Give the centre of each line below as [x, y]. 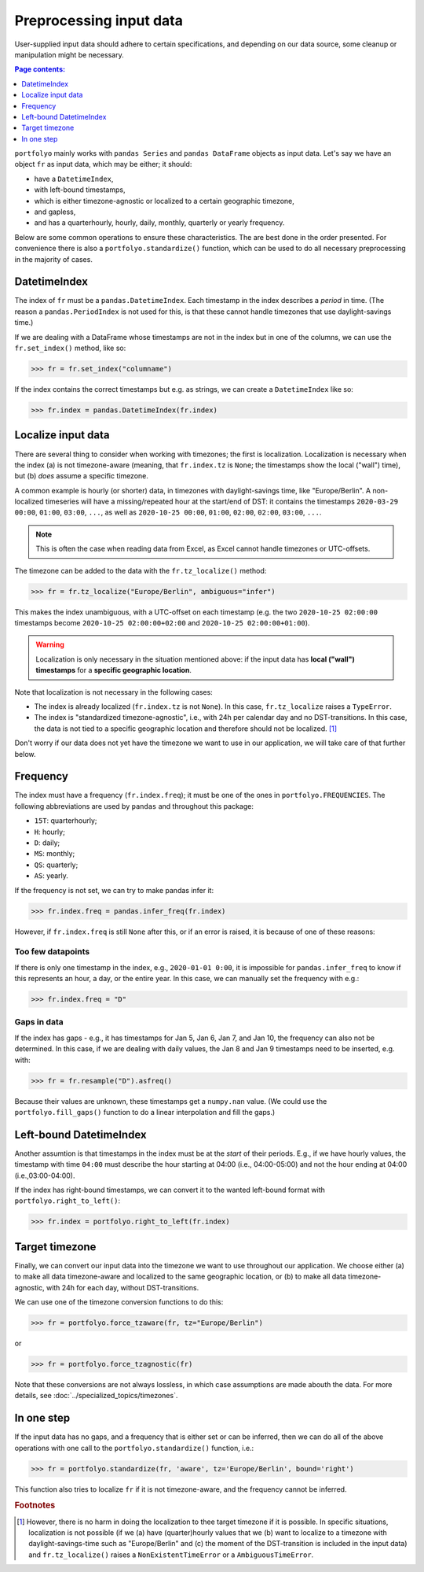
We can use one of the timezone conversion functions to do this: [119, 1302]
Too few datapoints [52, 952]
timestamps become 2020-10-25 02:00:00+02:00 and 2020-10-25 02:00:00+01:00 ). [162, 622]
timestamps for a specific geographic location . [114, 670]
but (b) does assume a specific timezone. [81, 476]
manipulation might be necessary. [69, 54]
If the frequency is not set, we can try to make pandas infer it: [114, 890]
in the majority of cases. [54, 259]
